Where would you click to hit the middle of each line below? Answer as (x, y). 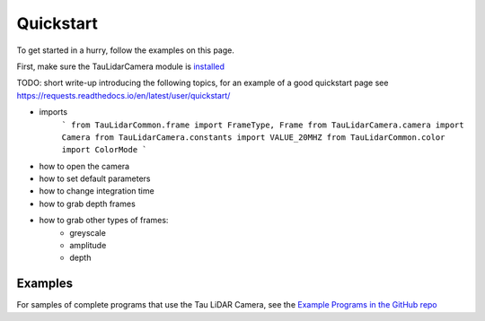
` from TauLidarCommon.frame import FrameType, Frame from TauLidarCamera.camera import (263, 125)
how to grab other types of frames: (104, 221)
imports (53, 112)
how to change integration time (97, 191)
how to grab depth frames (88, 204)
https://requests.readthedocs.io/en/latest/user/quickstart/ (123, 95)
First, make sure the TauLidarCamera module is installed (120, 66)
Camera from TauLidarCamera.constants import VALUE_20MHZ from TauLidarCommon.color (253, 137)
